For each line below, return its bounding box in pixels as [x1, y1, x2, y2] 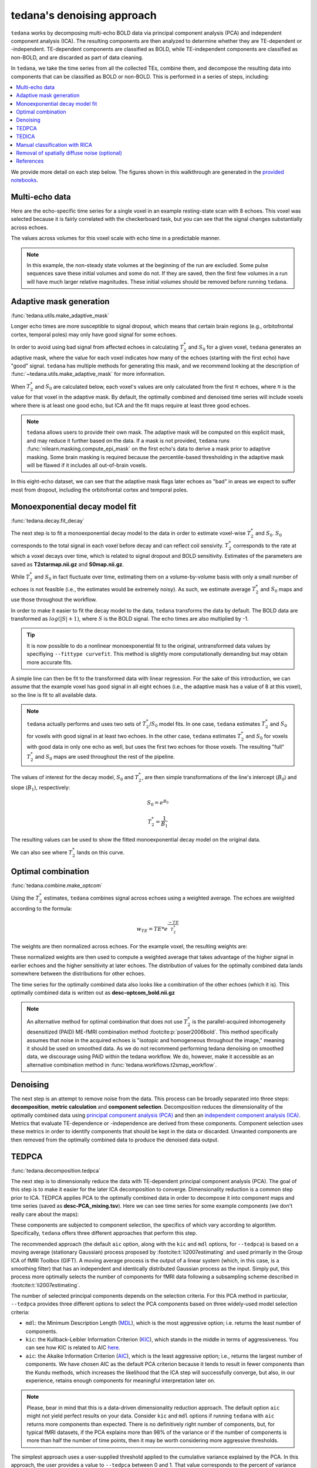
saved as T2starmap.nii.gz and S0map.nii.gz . [11, 561, 124, 568]
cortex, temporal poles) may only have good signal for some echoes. [11, 331, 177, 338]
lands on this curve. [76, 849, 125, 856]
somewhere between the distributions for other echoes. [11, 970, 146, 977]
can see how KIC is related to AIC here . [25, 1344, 120, 1351]
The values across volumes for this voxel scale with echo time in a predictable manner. [11, 235, 221, 242]
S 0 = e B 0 [147, 799, 169, 807]
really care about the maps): [11, 1210, 79, 1218]
